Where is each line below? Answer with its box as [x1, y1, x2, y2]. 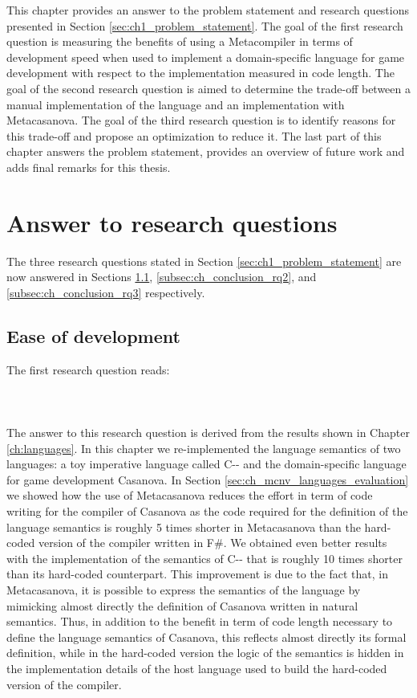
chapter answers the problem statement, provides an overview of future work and [6, 143, 405, 160]
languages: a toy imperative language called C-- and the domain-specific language [6, 455, 407, 472]
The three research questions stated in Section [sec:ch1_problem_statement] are [6, 252, 402, 269]
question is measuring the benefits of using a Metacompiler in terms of [6, 33, 353, 50]
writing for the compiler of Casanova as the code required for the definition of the [6, 502, 408, 519]
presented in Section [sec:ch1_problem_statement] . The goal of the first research [6, 17, 403, 34]
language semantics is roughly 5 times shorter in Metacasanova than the [6, 518, 361, 535]
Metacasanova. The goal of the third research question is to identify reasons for [6, 112, 396, 129]
